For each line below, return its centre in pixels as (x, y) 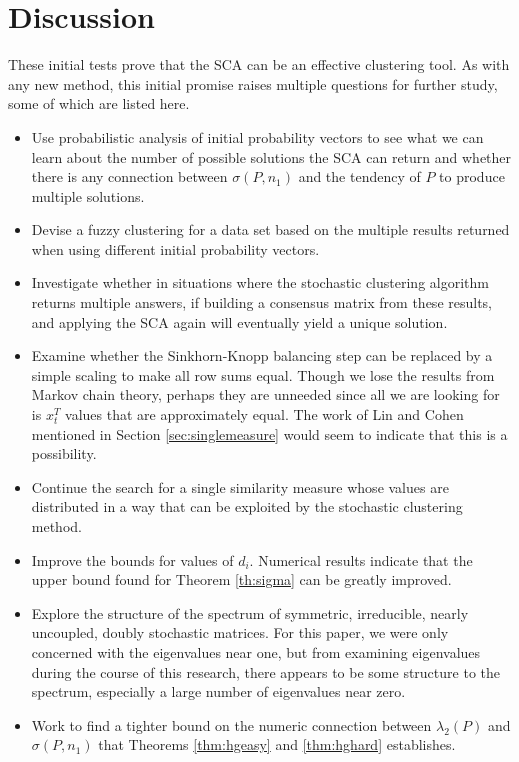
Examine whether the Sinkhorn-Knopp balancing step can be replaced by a (262, 355)
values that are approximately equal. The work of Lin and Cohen (264, 414)
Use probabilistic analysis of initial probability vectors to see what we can (257, 136)
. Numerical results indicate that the (361, 559)
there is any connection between (129, 176)
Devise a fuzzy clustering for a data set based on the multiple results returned (270, 229)
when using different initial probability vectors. (175, 248)
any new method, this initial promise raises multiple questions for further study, (253, 83)
